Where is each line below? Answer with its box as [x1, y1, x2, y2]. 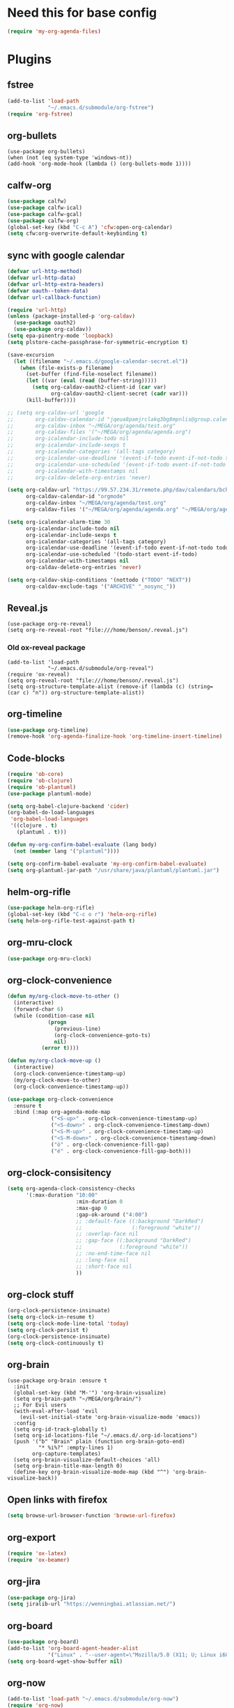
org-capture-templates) [32, 1450, 101, 1457]
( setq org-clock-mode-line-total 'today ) [7, 1320, 130, 1328]
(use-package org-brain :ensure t [7, 1377, 108, 1384]
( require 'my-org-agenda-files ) [7, 28, 101, 35]
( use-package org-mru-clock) [7, 955, 92, 962]
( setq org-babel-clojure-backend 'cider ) [7, 802, 130, 809]
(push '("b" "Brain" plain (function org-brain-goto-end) [13, 1438, 186, 1445]
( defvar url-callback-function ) [7, 294, 101, 301]
